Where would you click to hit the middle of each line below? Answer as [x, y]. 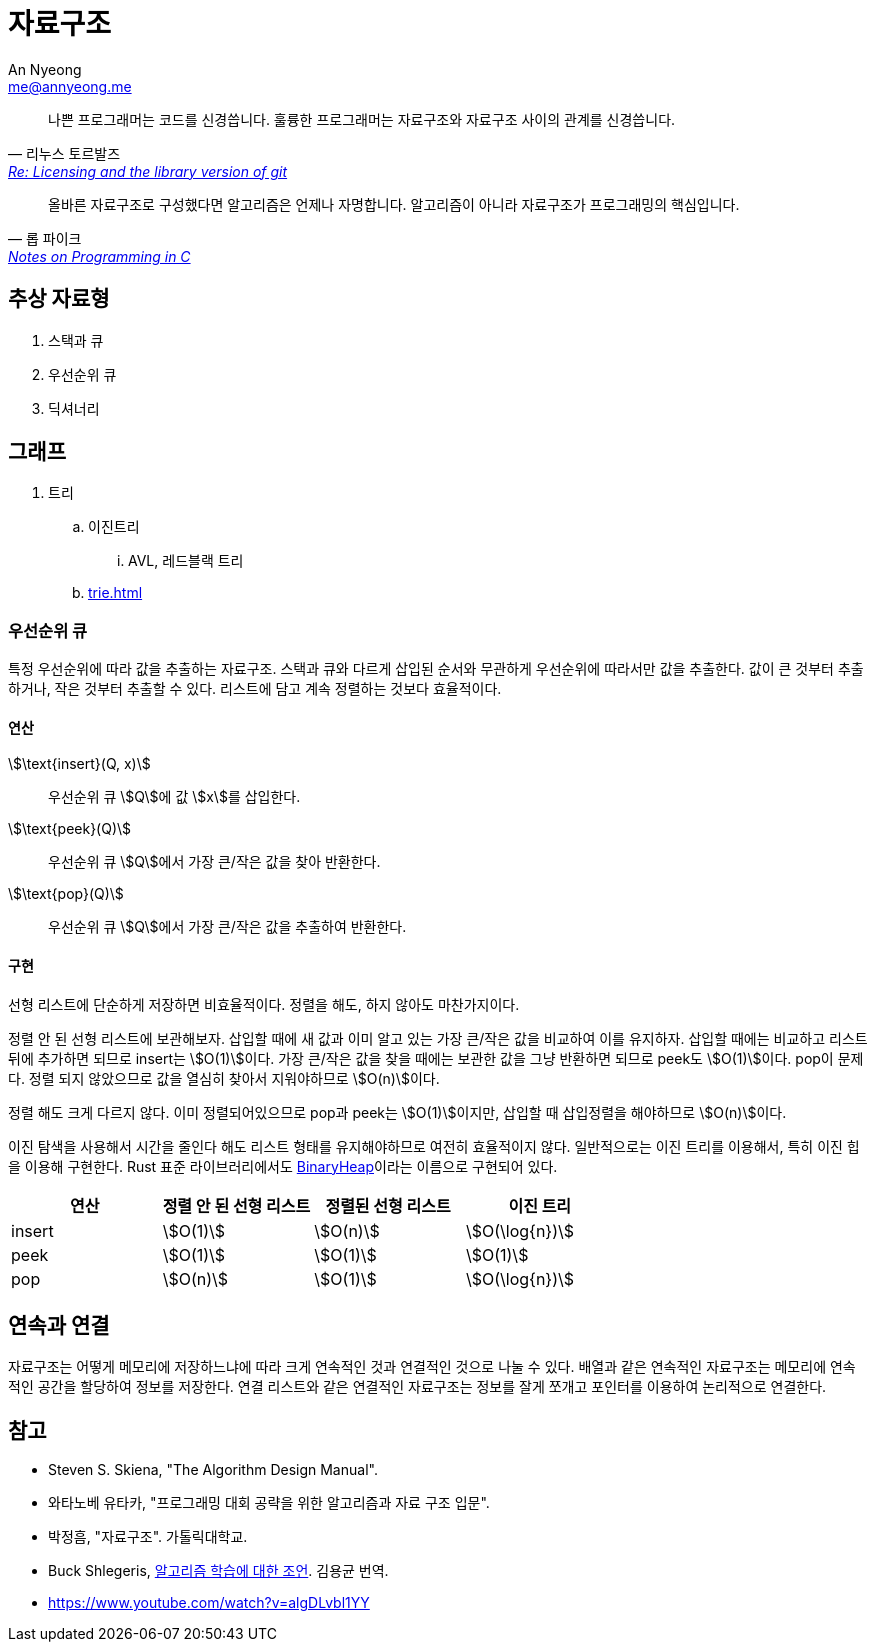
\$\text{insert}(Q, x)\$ [79, 764]
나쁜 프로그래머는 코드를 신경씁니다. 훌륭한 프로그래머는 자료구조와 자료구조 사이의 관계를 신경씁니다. [362, 119]
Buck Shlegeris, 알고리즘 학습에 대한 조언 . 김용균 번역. [218, 1571]
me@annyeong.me [70, 86]
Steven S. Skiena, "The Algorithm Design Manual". [213, 1470]
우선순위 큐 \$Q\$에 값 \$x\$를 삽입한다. [174, 797]
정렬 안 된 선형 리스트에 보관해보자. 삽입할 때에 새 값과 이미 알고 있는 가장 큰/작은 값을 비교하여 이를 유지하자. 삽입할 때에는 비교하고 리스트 [438, 1038]
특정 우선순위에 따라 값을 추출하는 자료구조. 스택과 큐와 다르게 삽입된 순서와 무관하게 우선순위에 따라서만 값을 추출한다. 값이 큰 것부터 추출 [436, 669]
